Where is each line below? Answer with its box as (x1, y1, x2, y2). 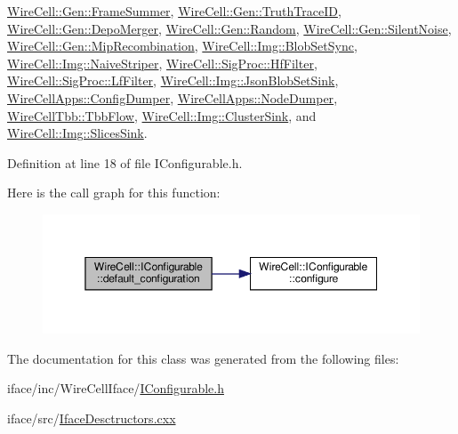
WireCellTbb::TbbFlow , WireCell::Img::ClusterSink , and (7, 106, 317, 125)
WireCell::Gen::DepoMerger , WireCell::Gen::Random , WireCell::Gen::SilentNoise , (7, 19, 452, 37)
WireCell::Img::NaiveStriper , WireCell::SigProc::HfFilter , (7, 53, 317, 72)
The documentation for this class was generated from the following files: (7, 349, 399, 367)
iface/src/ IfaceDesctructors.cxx (7, 408, 176, 427)
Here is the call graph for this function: (7, 183, 221, 202)
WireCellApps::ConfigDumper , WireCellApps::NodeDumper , (7, 88, 338, 107)
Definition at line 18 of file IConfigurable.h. (7, 153, 243, 172)
